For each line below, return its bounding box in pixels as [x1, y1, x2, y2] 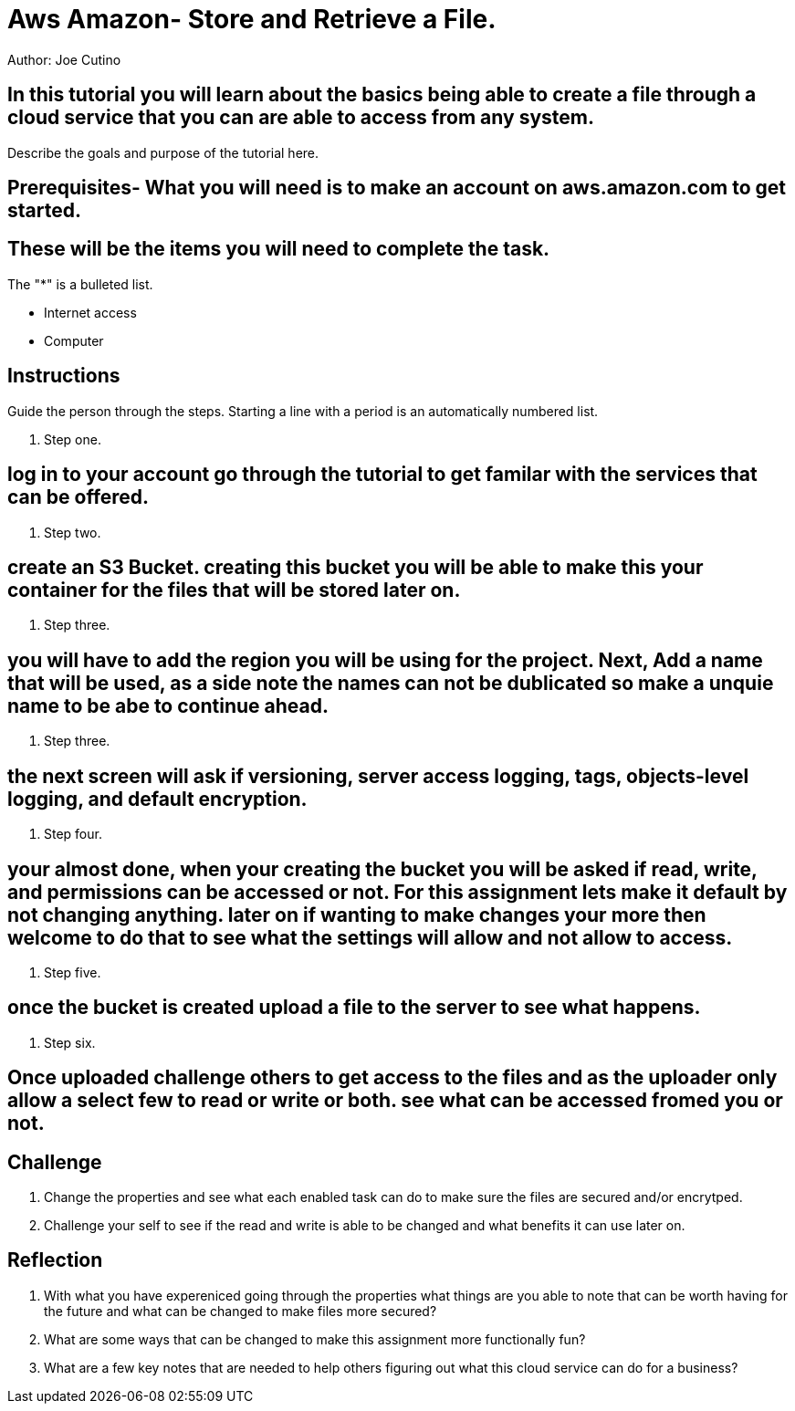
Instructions [7, 364, 120, 388]
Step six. [44, 1034, 96, 1050]
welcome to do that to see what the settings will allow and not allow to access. [7, 925, 733, 949]
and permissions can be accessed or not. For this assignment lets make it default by [7, 880, 788, 904]
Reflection [7, 1249, 103, 1272]
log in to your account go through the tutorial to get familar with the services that [7, 463, 758, 486]
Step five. [44, 964, 101, 980]
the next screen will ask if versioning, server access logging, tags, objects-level [7, 764, 749, 788]
